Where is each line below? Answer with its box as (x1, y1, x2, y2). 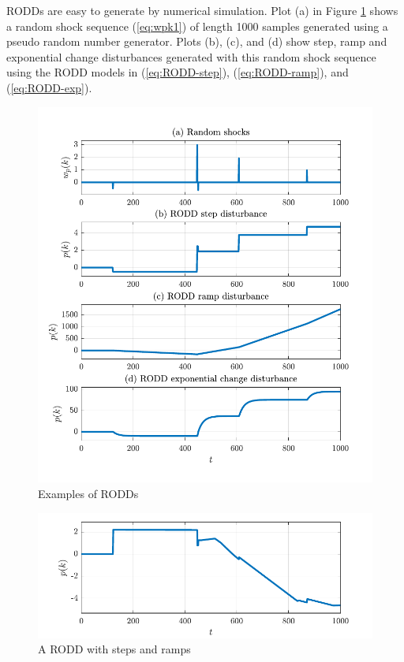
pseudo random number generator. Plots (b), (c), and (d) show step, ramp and (6, 33, 387, 50)
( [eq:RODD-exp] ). (6, 79, 92, 95)
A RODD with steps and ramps (38, 641, 191, 657)
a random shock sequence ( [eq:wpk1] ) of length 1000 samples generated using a (6, 17, 388, 34)
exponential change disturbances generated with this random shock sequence (6, 48, 376, 65)
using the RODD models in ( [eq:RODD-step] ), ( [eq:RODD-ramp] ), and (6, 64, 349, 80)
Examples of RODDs (38, 485, 139, 502)
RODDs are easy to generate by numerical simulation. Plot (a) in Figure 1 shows (6, 2, 398, 18)
